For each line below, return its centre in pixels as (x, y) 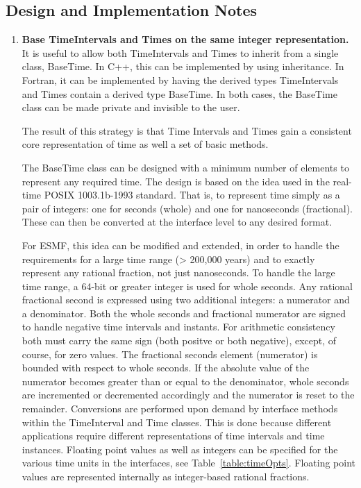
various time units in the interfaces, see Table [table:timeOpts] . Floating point (188, 463)
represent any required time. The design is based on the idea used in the (176, 181)
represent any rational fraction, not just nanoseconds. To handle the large (178, 272)
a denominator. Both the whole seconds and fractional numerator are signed (184, 313)
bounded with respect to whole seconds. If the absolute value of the (166, 368)
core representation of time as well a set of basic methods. (145, 144)
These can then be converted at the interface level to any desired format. (177, 222)
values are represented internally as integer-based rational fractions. (166, 477)
